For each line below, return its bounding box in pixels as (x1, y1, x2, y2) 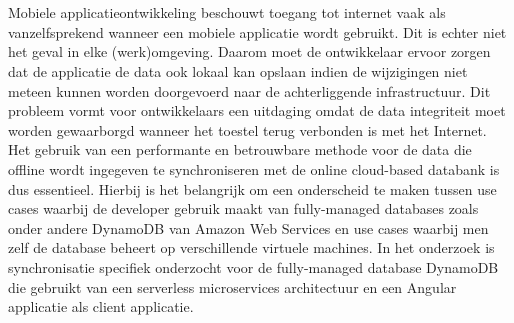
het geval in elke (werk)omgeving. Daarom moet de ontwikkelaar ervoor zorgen (8, 41, 491, 62)
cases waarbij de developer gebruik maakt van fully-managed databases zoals (8, 198, 479, 219)
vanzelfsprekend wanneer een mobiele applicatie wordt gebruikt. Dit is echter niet (8, 21, 507, 42)
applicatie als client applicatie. (8, 296, 194, 317)
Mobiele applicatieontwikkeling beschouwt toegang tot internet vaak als (8, 2, 446, 23)
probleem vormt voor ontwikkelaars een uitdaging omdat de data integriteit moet (8, 100, 506, 121)
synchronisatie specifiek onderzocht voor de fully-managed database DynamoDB (8, 256, 499, 277)
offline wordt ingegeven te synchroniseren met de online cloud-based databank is (8, 158, 500, 179)
